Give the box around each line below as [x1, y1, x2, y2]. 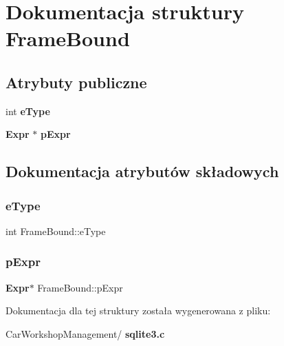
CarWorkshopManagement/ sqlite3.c [6, 326, 165, 340]
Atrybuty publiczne [6, 71, 147, 92]
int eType [6, 103, 50, 118]
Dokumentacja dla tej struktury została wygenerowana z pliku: [6, 303, 271, 318]
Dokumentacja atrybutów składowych [6, 161, 279, 182]
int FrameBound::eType [6, 223, 106, 238]
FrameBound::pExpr [37, 280, 123, 294]
